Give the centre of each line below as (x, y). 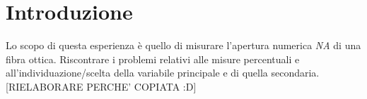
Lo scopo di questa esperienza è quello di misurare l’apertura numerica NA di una (183, 45)
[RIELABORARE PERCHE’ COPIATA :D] (101, 86)
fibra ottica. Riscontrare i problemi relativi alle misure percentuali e (153, 59)
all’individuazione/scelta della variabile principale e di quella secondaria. (163, 73)
